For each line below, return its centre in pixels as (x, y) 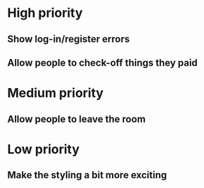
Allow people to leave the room (77, 119)
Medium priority (56, 93)
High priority (45, 13)
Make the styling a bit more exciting (87, 175)
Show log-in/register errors (69, 39)
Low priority (43, 149)
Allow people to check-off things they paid (103, 62)
